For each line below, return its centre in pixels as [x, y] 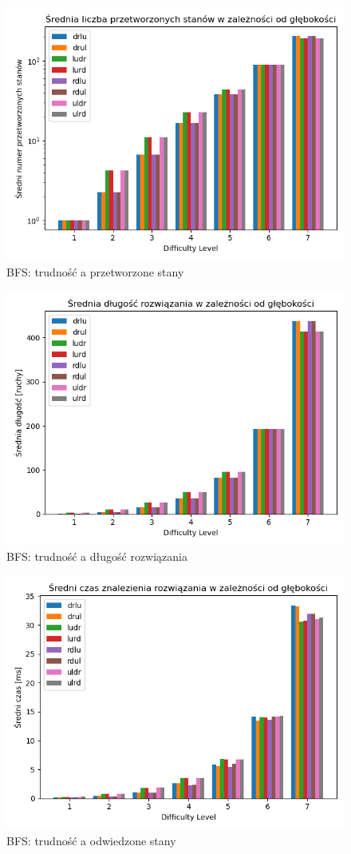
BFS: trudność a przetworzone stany [95, 271]
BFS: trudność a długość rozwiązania [97, 556]
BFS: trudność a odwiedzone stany [91, 840]
